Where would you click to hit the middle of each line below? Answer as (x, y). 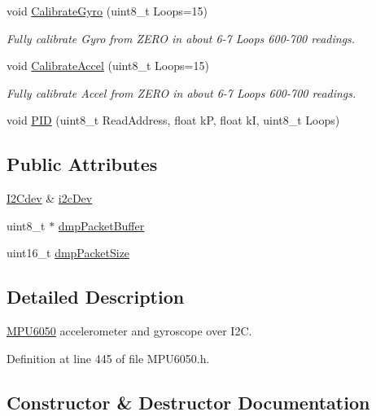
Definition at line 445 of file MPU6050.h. (108, 358)
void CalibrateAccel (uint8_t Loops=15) (108, 66)
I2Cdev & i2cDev (50, 198)
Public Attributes (82, 164)
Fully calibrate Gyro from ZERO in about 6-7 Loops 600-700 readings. (181, 38)
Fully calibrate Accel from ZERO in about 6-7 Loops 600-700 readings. (181, 92)
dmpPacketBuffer (101, 225)
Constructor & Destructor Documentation (188, 402)
